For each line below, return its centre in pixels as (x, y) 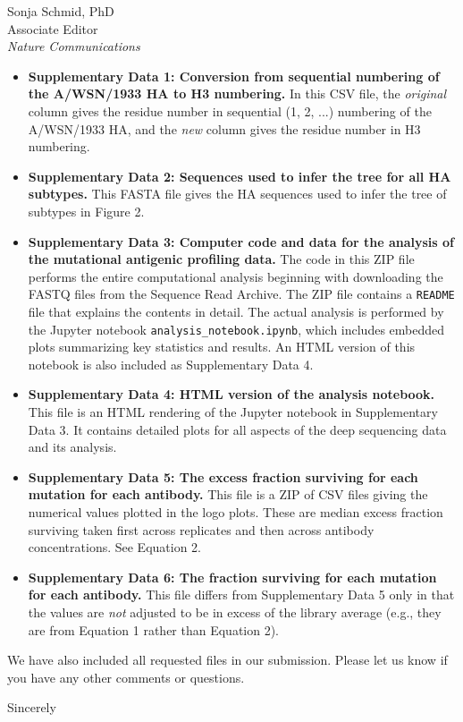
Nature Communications (74, 46)
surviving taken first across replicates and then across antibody (201, 529)
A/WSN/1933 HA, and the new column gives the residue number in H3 (224, 128)
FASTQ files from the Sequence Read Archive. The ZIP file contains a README (241, 294)
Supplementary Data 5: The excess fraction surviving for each (223, 476)
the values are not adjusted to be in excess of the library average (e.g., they (235, 612)
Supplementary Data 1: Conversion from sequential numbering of (234, 76)
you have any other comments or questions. (126, 677)
